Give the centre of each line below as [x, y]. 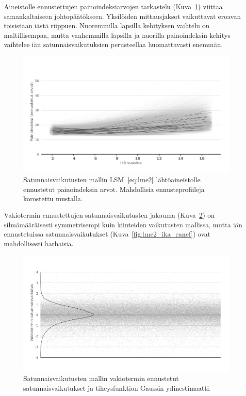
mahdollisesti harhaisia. [39, 243]
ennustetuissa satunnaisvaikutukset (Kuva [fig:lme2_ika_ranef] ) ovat [107, 234]
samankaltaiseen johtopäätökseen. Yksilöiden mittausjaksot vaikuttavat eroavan [123, 16]
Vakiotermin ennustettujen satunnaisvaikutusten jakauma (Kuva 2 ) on [109, 214]
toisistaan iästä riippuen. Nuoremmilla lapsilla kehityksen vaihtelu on [107, 25]
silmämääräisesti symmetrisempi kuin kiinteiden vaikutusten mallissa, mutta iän [123, 224]
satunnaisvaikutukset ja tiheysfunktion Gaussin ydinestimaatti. [117, 388]
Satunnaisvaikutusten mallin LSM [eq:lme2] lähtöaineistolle [112, 180]
